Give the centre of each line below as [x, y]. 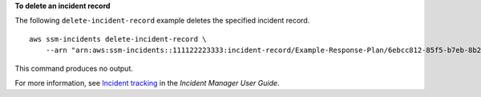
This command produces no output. [74, 68]
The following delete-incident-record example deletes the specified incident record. [162, 21]
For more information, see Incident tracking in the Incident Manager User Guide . [147, 83]
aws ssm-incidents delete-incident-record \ [118, 39]
